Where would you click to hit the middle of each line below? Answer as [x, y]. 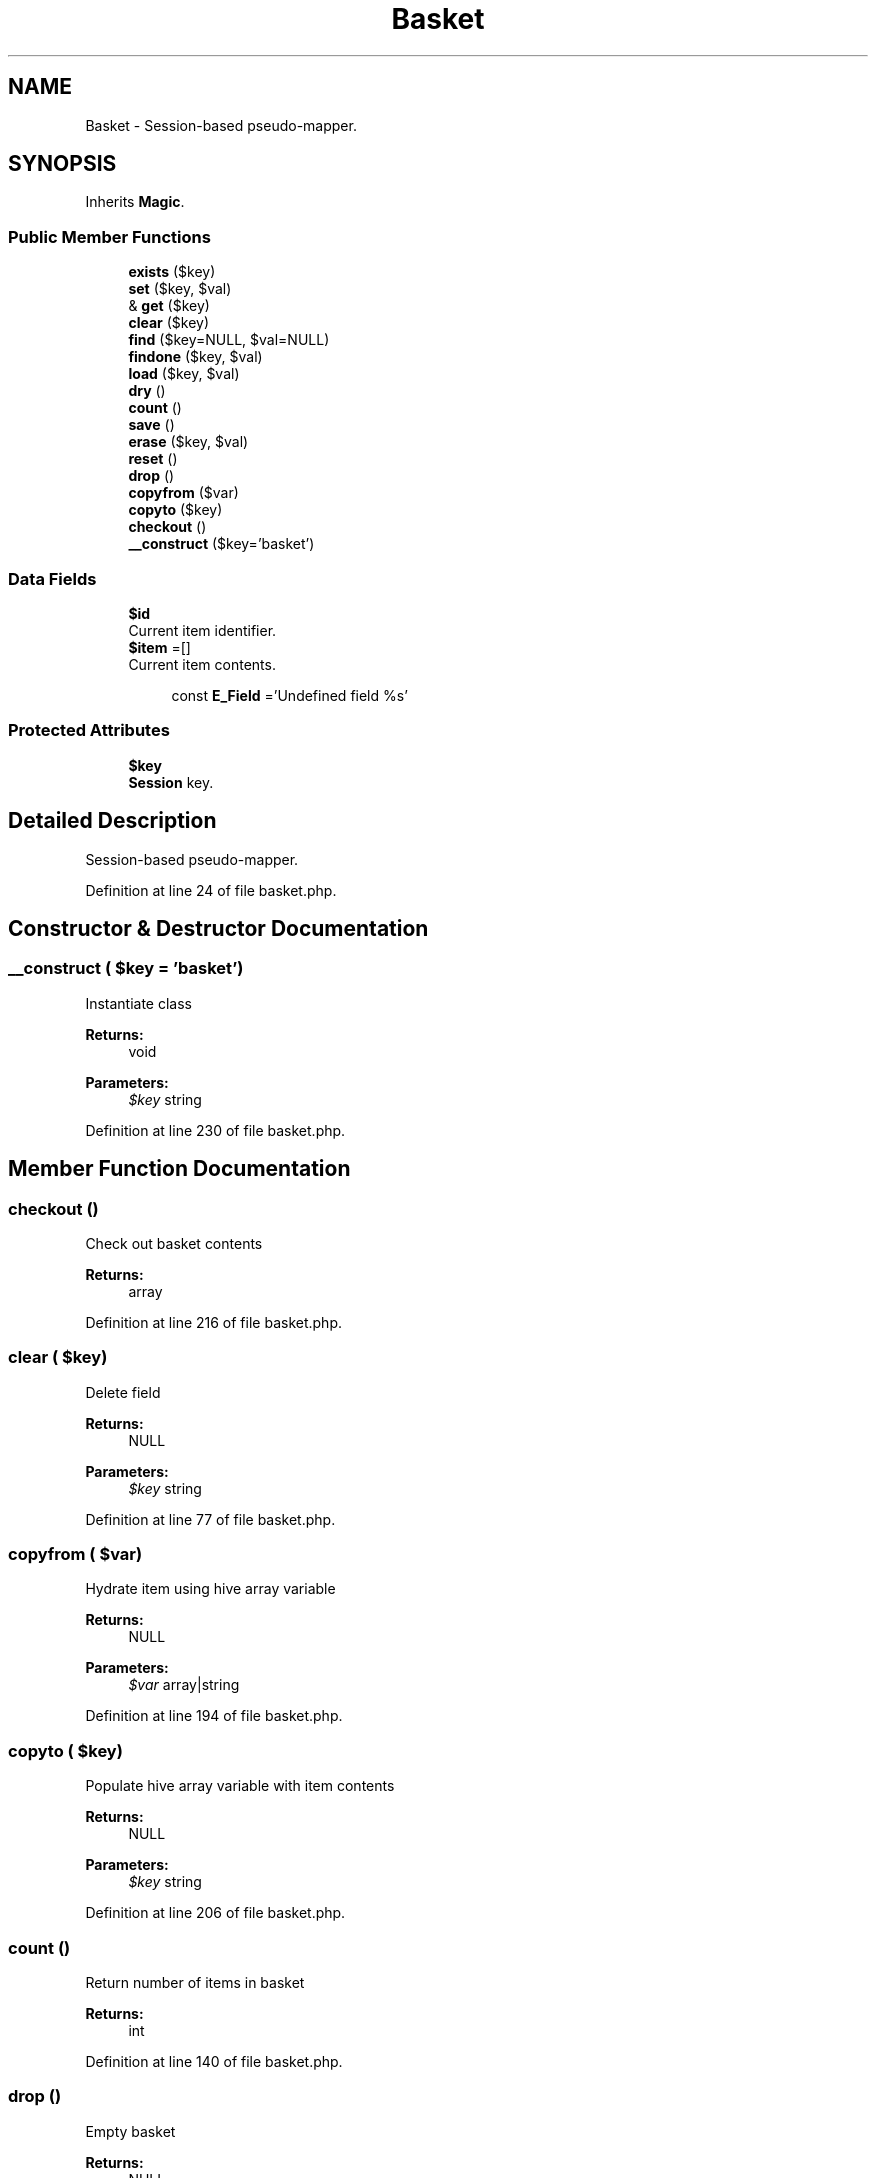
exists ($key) [172, 272]
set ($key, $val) [180, 289]
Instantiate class [138, 1003]
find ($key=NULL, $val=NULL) [229, 340]
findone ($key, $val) [195, 357]
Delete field [123, 1392]
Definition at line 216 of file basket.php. [213, 1322]
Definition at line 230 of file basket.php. [215, 1130]
